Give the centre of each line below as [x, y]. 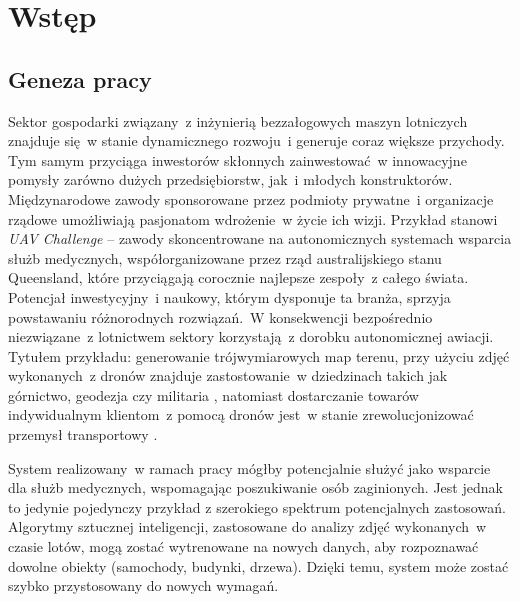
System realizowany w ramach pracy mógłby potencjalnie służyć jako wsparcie [249, 467]
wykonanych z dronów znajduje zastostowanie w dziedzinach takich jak [228, 375]
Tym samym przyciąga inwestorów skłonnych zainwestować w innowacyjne [237, 159]
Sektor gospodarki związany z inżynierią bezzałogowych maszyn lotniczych [238, 120]
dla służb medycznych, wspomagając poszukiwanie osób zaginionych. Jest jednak [255, 487]
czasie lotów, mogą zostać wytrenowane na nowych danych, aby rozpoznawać [243, 546]
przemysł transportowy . [83, 434]
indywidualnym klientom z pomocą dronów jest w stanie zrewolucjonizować [241, 414]
